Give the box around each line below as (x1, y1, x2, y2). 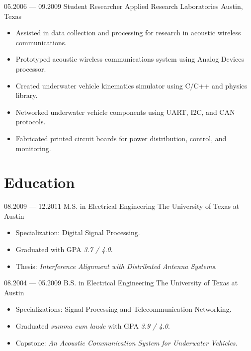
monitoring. (15, 143, 51, 153)
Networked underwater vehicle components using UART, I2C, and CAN (15, 106, 235, 117)
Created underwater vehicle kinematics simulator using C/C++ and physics (15, 80, 248, 90)
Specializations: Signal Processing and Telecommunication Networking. (15, 304, 232, 314)
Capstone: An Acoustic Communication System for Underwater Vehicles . (15, 337, 238, 348)
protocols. (15, 116, 46, 127)
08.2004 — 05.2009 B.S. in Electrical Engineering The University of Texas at (4, 277, 238, 288)
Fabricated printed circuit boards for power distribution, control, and (15, 133, 227, 143)
